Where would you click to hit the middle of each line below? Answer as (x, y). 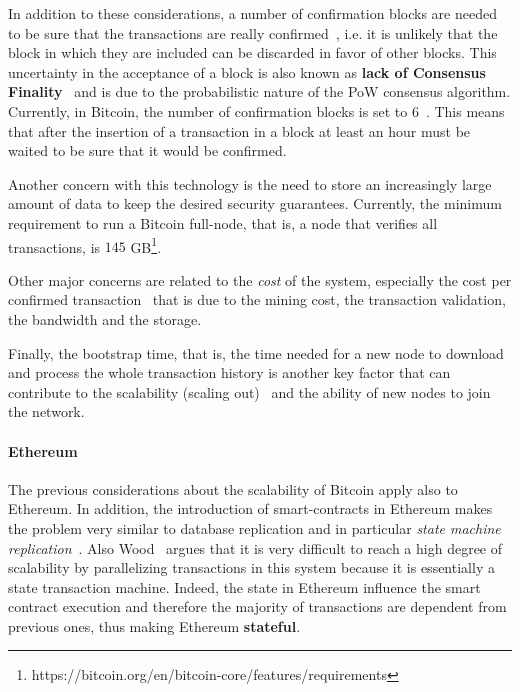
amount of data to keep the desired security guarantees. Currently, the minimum (255, 203)
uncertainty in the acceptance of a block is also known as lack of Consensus (247, 71)
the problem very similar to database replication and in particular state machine (254, 527)
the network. (46, 411)
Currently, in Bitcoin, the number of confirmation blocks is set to (208, 110)
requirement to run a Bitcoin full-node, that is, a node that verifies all (223, 222)
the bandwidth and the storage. (105, 318)
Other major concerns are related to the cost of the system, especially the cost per (260, 279)
